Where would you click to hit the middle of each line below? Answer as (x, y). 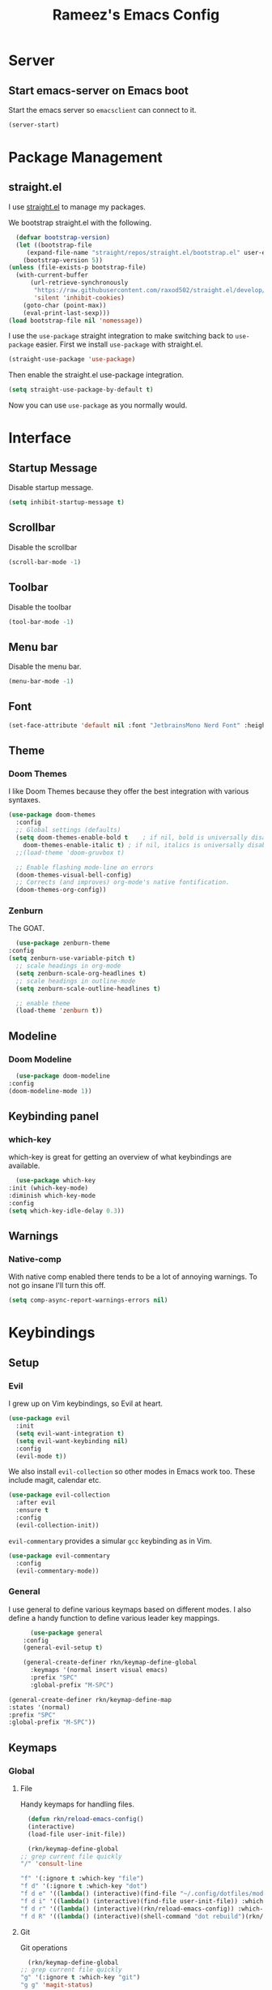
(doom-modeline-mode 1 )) (50, 1091)
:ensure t (32, 1510)
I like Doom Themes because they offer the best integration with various (129, 791)
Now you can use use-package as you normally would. (98, 405)
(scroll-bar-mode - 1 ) (45, 562)
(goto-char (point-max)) (65, 305)
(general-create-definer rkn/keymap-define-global (110, 1663)
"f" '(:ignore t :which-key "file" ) (82, 1879)
